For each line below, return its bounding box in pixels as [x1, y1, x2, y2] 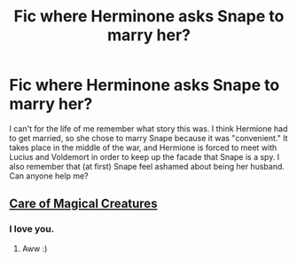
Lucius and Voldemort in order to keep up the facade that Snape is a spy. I [9, 151, 280, 162]
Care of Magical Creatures [9, 196, 158, 211]
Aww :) [21, 242, 48, 254]
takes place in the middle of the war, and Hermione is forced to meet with [9, 142, 277, 153]
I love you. [9, 223, 55, 235]
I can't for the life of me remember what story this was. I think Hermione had [9, 123, 288, 134]
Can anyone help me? [9, 171, 89, 181]
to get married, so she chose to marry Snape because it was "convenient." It [9, 132, 288, 143]
